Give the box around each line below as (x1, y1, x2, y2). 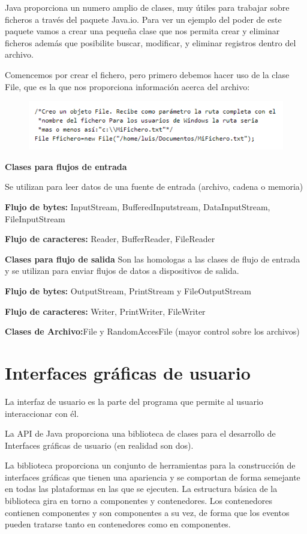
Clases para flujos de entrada (5, 160, 127, 172)
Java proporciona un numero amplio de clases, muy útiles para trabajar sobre (5, 1, 290, 13)
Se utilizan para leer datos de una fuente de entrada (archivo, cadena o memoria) (5, 180, 303, 193)
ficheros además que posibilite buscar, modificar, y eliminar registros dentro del (5, 36, 296, 49)
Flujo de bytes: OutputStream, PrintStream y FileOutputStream (5, 285, 251, 297)
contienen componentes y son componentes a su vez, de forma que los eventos (5, 506, 290, 518)
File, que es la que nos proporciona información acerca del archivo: (5, 80, 250, 93)
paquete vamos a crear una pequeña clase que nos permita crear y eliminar (5, 25, 280, 37)
